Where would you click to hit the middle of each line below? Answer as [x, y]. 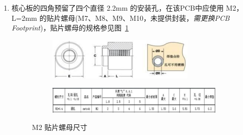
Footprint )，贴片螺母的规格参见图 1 [70, 28]
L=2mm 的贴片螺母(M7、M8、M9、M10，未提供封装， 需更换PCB [120, 18]
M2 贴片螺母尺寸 [60, 127]
